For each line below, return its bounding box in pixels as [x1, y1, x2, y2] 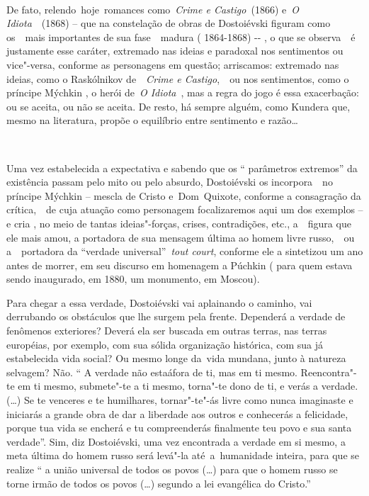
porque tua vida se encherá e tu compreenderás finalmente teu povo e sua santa [6, 420, 352, 435]
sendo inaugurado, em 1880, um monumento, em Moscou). [6, 271, 260, 286]
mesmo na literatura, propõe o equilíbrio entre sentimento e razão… [6, 113, 298, 128]
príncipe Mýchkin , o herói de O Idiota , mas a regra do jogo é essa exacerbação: [6, 85, 360, 100]
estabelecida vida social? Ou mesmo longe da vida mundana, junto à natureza [6, 351, 346, 366]
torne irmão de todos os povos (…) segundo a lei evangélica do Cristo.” [6, 475, 311, 490]
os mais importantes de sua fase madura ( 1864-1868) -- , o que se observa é [6, 29, 356, 44]
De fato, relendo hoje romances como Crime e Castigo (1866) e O [6, 1, 300, 16]
